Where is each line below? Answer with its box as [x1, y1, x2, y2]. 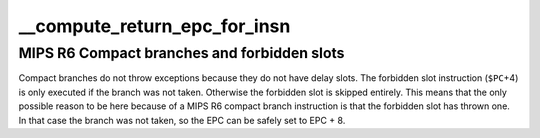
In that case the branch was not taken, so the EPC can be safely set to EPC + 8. [18, 114, 346, 126]
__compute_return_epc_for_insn [18, 15, 291, 37]
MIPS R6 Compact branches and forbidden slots [18, 44, 345, 62]
